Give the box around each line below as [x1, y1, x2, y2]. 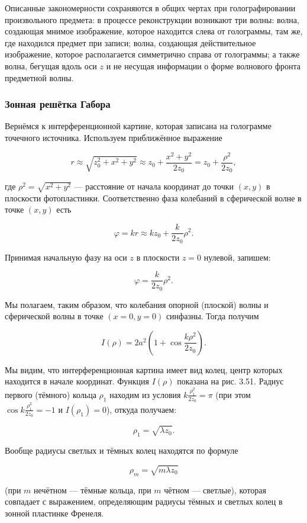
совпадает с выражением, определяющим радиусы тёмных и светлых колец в [5, 495, 283, 508]
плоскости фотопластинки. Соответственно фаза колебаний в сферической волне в [5, 191, 302, 204]
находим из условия [109, 388, 181, 400]
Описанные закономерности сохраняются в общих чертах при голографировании [5, 2, 296, 14]
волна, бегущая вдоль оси [5, 59, 97, 72]
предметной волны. [5, 71, 74, 84]
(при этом [215, 388, 251, 400]
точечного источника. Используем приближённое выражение [5, 131, 222, 143]
